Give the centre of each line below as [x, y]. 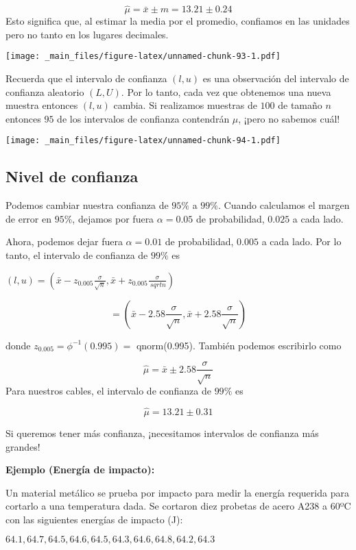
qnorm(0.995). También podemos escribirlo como [239, 345]
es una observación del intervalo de [276, 78]
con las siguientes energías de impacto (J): [94, 519]
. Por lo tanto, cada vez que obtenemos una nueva [226, 91]
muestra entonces [42, 105]
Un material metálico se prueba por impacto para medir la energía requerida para [177, 492]
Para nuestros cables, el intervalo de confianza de [108, 391]
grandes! [23, 446]
